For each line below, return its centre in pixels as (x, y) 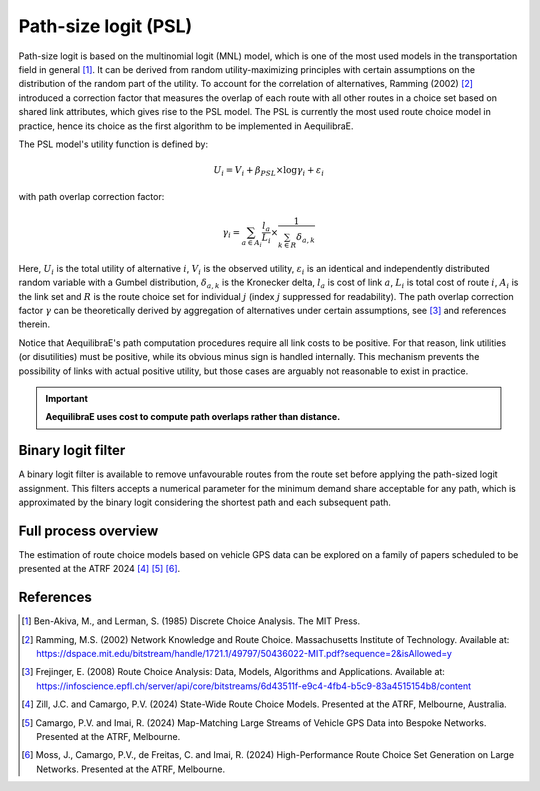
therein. (34, 324)
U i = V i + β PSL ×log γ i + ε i (269, 171)
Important (67, 398)
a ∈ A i (251, 243)
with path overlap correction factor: (91, 196)
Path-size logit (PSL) (105, 26)
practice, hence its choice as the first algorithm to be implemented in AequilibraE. (186, 126)
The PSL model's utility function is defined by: (113, 144)
